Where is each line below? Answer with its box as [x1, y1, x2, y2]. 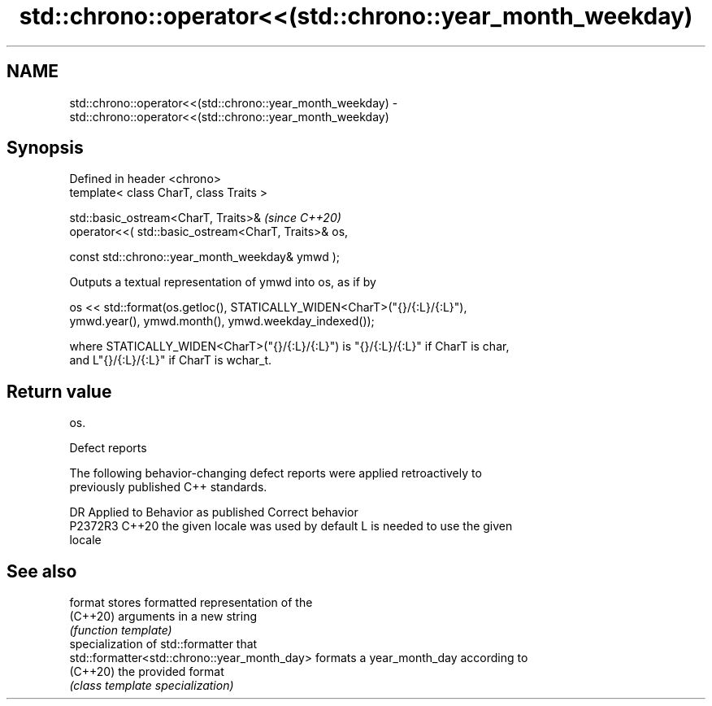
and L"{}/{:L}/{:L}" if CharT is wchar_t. [69, 353, 272, 368]
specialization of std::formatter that [69, 637, 258, 652]
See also [7, 560, 77, 582]
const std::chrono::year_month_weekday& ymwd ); [69, 250, 341, 264]
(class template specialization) [69, 678, 234, 693]
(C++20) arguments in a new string [69, 609, 258, 624]
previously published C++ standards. [69, 480, 267, 495]
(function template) [69, 623, 172, 638]
